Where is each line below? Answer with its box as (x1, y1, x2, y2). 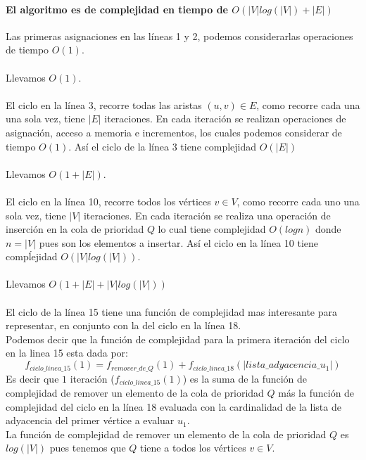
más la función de (278, 385, 355, 400)
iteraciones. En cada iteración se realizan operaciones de (104, 111, 346, 126)
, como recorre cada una (256, 97, 360, 112)
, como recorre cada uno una (236, 193, 360, 208)
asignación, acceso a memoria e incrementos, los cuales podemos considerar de (6, 124, 342, 139)
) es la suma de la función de (182, 371, 308, 385)
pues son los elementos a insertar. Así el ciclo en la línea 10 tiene (39, 235, 319, 250)
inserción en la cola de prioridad (6, 222, 144, 236)
